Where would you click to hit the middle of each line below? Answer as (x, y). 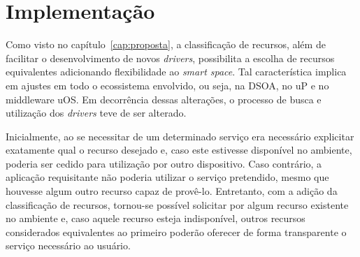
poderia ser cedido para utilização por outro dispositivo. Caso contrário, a (164, 163)
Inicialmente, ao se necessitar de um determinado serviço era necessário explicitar (180, 136)
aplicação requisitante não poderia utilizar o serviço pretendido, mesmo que (167, 177)
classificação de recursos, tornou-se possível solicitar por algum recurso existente (177, 204)
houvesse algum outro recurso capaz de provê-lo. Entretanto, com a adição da (172, 191)
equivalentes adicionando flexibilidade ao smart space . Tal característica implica (176, 72)
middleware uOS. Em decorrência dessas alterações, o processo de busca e (164, 99)
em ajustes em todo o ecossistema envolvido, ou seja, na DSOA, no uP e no (167, 85)
